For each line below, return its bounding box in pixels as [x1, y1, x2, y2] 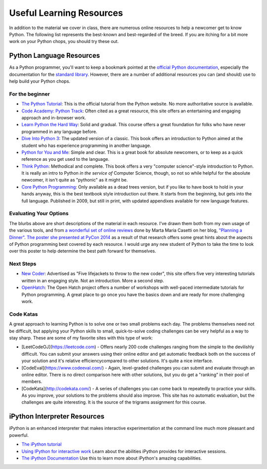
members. [21, 378, 43, 384]
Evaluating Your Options [9, 210, 69, 217]
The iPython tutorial [21, 441, 62, 447]
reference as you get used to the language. [21, 156, 110, 162]
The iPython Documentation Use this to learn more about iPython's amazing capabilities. [21, 455, 202, 461]
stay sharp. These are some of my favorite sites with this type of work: [9, 334, 153, 341]
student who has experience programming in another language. [21, 142, 151, 148]
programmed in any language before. [21, 129, 97, 135]
